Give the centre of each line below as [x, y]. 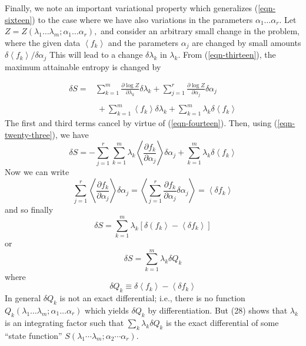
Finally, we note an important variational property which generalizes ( [132, 8]
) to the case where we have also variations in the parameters [142, 19]
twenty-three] [29, 134]
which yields [107, 310]
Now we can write [37, 172]
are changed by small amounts [247, 42]
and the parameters [143, 42]
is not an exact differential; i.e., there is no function [152, 298]
